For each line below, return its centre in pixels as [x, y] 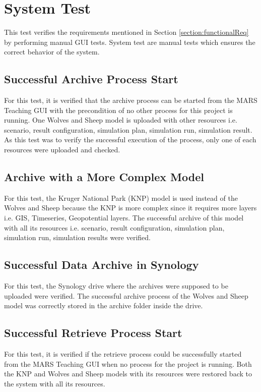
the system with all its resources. [55, 383]
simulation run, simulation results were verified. [77, 237]
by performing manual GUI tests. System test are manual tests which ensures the [130, 42]
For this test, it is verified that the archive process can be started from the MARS [131, 100]
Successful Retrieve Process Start [93, 333]
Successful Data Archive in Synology [102, 265]
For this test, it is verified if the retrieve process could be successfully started [123, 354]
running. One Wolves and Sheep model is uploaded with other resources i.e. [121, 120]
